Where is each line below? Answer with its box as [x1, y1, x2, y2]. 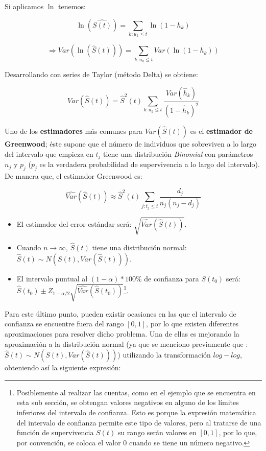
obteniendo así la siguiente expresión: [5, 362, 121, 373]
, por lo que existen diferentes [146, 318, 239, 329]
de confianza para [144, 273, 199, 283]
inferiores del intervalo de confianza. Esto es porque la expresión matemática [16, 407, 256, 417]
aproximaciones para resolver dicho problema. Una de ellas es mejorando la [5, 328, 239, 339]
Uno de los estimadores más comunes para [5, 126, 142, 136]
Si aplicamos [5, 1, 44, 11]
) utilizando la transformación [117, 349, 211, 360]
